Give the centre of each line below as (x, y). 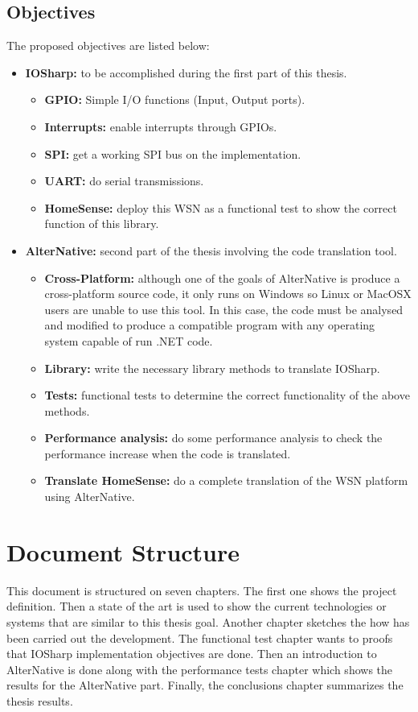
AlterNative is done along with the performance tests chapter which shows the (200, 669)
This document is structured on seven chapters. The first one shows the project (202, 590)
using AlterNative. (90, 497)
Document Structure (123, 551)
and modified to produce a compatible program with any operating (210, 325)
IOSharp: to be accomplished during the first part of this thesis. (186, 72)
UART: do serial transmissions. (124, 181)
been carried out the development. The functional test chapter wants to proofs (200, 637)
